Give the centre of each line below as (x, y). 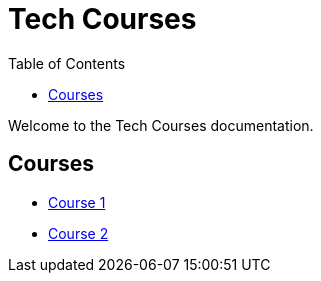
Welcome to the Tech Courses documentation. (161, 125)
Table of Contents (67, 63)
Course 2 (78, 233)
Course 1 (77, 202)
